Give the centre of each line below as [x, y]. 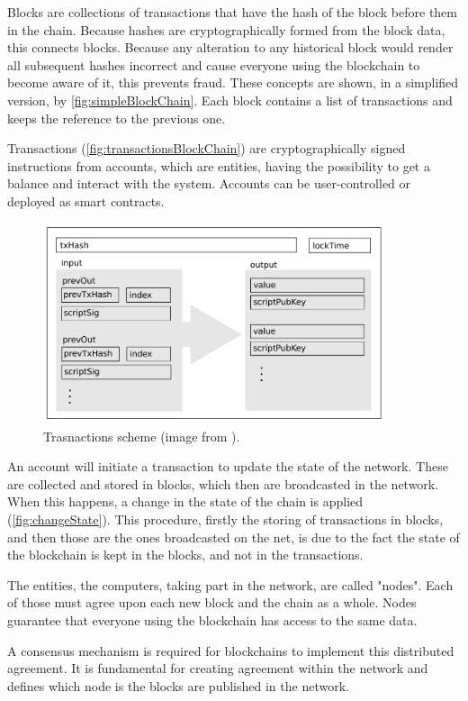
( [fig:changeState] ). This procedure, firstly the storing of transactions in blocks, [225, 519]
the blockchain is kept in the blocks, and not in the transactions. [185, 555]
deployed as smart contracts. [86, 200]
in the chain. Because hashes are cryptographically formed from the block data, [226, 29]
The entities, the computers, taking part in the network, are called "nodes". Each [230, 584]
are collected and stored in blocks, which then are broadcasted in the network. [223, 483]
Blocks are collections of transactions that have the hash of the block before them [232, 12]
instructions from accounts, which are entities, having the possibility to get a [219, 165]
